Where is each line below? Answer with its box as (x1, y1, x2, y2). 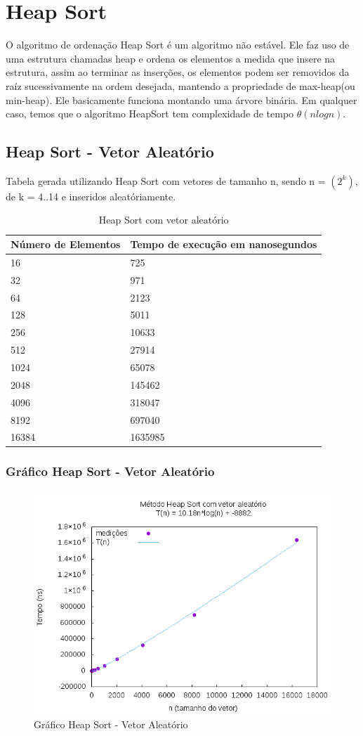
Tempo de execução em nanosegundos (130, 237, 317, 252)
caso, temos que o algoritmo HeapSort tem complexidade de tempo (6, 106, 294, 121)
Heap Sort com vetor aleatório (98, 212, 229, 227)
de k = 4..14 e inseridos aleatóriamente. (6, 188, 176, 203)
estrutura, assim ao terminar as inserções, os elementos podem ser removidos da (6, 65, 350, 79)
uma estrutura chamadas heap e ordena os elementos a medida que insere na (6, 51, 336, 65)
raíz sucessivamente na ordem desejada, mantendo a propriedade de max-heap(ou (6, 78, 355, 93)
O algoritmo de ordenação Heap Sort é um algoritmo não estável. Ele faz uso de (6, 37, 350, 52)
